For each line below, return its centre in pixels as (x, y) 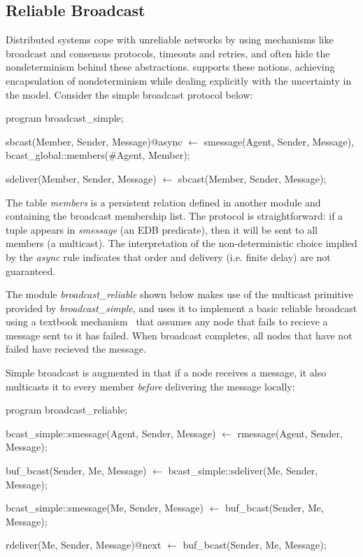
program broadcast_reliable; (67, 410)
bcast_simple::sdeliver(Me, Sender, (243, 471)
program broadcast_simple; (65, 118)
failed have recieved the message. (76, 349)
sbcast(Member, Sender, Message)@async (94, 141)
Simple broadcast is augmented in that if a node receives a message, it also (166, 373)
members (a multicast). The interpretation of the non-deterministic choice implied (181, 243)
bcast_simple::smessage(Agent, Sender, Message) (111, 433)
